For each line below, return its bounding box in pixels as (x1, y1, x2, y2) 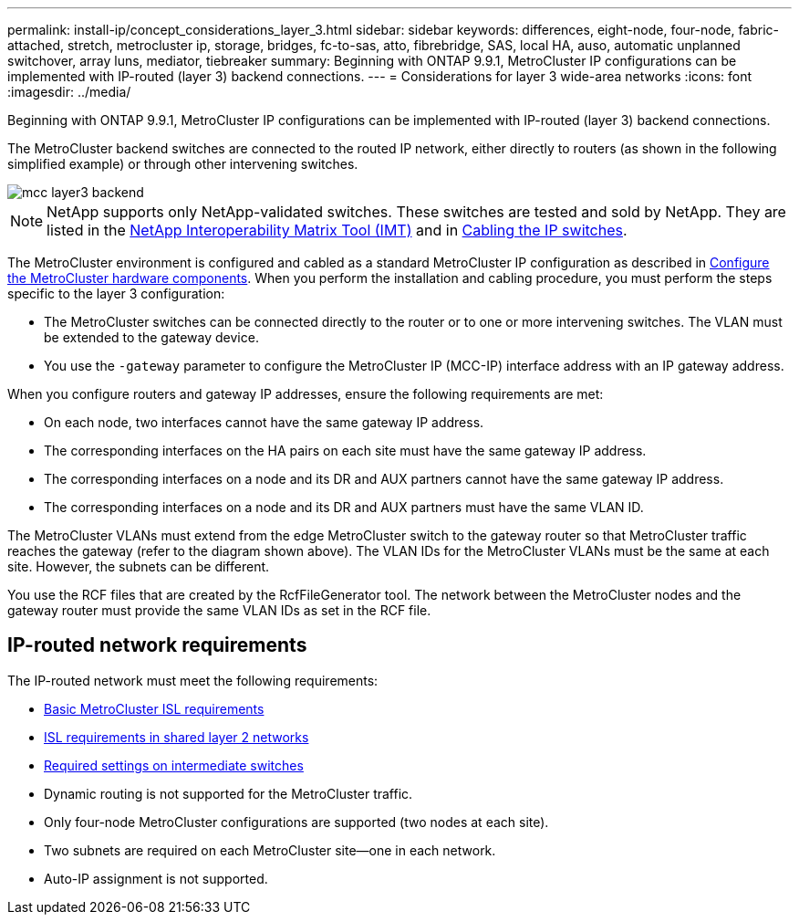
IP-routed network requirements (7, 634, 307, 657)
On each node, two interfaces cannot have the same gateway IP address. (44, 414, 484, 430)
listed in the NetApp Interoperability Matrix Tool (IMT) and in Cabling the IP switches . (47, 221, 628, 239)
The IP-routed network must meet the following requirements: (7, 672, 379, 688)
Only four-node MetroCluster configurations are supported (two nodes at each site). (44, 813, 549, 830)
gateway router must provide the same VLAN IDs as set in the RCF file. (7, 602, 431, 618)
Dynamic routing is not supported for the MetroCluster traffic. (44, 785, 413, 802)
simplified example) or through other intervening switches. (7, 156, 358, 172)
